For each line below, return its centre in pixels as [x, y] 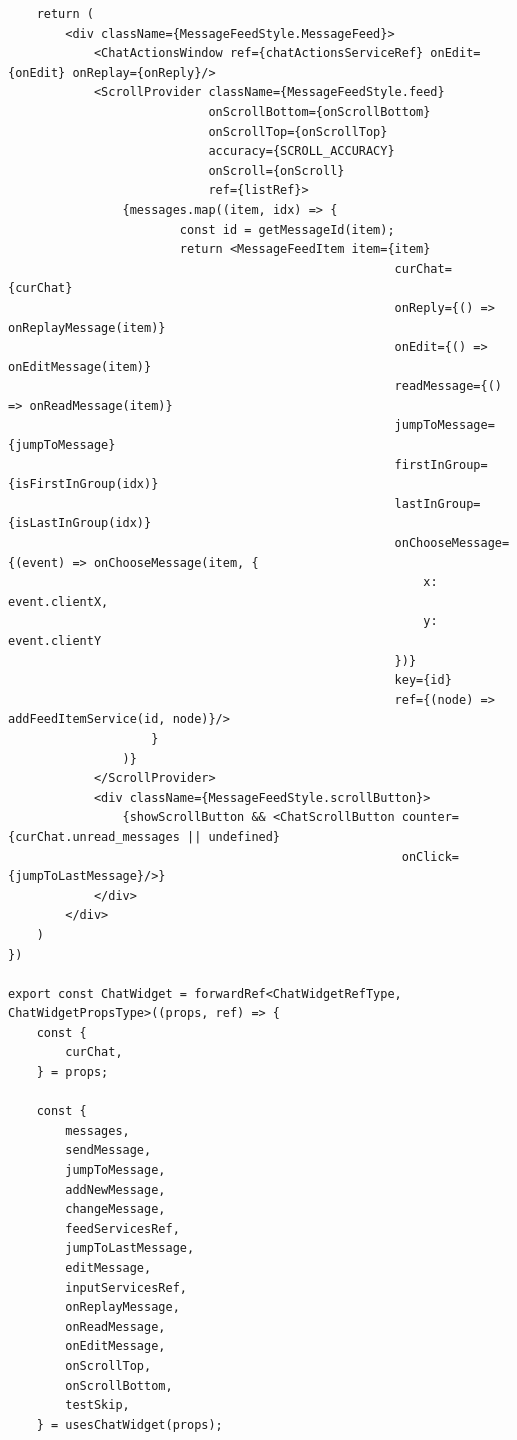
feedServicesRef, [122, 1228]
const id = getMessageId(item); [287, 229]
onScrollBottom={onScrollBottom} [319, 111]
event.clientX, [58, 601]
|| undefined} [233, 836]
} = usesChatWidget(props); [129, 1424]
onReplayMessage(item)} [87, 327]
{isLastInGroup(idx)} [80, 523]
